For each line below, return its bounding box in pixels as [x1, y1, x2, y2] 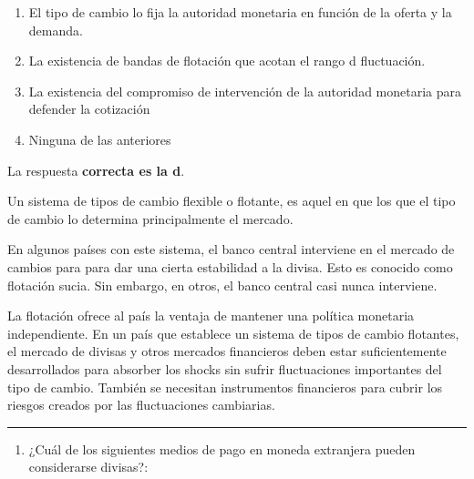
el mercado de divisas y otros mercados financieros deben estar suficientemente [7, 341, 447, 361]
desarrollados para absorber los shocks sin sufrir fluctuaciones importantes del [7, 359, 442, 378]
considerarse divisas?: [28, 457, 149, 476]
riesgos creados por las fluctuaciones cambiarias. [7, 395, 275, 414]
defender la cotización [28, 99, 150, 118]
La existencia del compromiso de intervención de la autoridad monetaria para [28, 81, 462, 100]
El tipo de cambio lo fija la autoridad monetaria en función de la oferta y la [28, 3, 452, 21]
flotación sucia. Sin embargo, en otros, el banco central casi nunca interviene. [7, 275, 438, 294]
